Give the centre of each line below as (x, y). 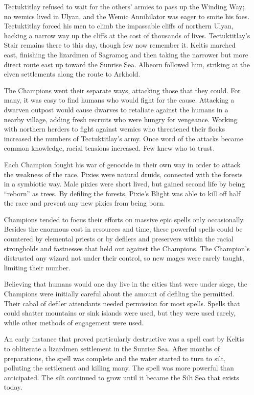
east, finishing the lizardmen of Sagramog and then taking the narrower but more (126, 54)
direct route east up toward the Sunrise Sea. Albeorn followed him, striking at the (127, 64)
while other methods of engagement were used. (74, 322)
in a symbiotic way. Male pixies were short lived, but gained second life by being (125, 184)
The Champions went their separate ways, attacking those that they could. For (122, 90)
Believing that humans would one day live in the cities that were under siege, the (126, 284)
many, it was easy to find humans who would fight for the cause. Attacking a (119, 100)
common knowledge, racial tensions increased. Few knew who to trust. (109, 148)
